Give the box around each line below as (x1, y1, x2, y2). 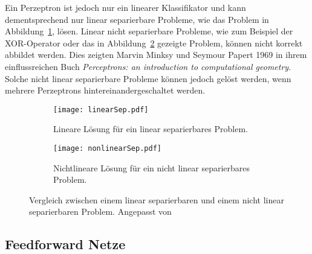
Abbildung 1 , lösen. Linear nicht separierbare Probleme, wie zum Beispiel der (5, 25, 293, 37)
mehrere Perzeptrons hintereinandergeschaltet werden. (5, 84, 206, 97)
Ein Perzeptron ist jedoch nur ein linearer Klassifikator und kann (5, 1, 246, 13)
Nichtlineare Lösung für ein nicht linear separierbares (53, 161, 250, 174)
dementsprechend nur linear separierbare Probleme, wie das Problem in (5, 13, 269, 25)
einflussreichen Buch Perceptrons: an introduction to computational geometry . (5, 60, 291, 72)
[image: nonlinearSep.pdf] (53, 144, 161, 153)
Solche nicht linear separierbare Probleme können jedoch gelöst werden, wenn (5, 72, 291, 84)
